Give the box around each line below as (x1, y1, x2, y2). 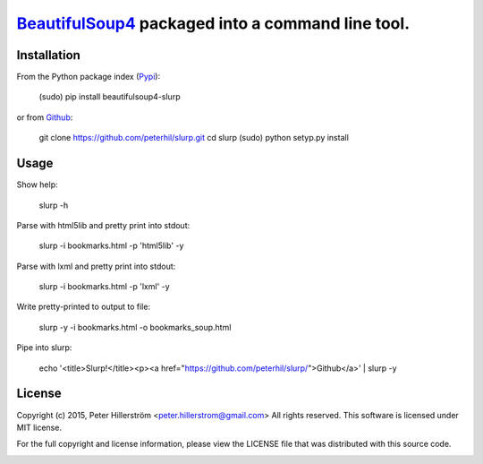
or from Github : (16, 112, 73, 123)
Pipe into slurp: (16, 342, 72, 353)
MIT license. (16, 422, 63, 433)
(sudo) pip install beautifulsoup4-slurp (38, 91, 181, 102)
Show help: (16, 179, 58, 190)
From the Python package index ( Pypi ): (16, 72, 161, 82)
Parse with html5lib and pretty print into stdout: (16, 219, 191, 230)
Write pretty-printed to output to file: (16, 301, 151, 313)
